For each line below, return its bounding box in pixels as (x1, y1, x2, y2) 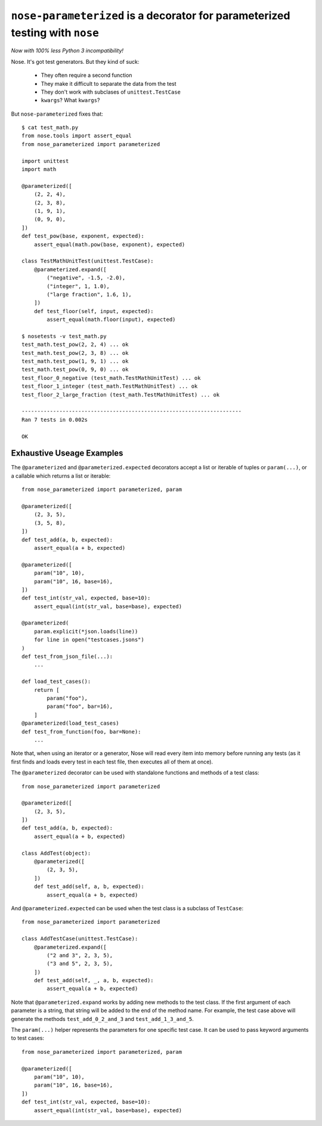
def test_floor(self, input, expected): (33, 308, 154, 314)
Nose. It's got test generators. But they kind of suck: (11, 58, 140, 65)
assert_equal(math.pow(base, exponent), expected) (33, 241, 185, 248)
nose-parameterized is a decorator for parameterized (11, 9, 290, 22)
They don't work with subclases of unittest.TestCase (41, 88, 181, 95)
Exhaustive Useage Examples (11, 448, 123, 459)
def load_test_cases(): (21, 678, 91, 685)
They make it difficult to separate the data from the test (41, 80, 177, 87)
